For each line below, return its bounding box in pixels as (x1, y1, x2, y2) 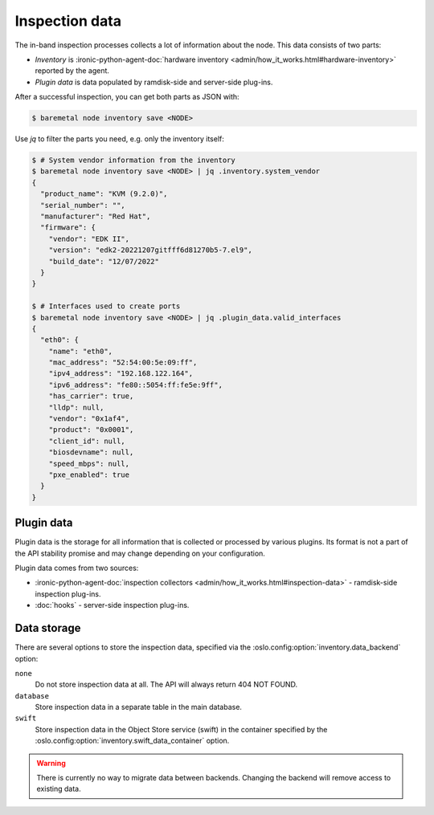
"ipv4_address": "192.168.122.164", (48, 369, 193, 378)
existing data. (36, 784, 82, 794)
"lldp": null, (48, 402, 104, 412)
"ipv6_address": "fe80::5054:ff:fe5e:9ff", (48, 380, 223, 389)
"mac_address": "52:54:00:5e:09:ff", (48, 358, 198, 367)
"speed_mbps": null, (48, 458, 130, 468)
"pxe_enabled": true (48, 471, 130, 479)
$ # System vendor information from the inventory (31, 156, 236, 165)
